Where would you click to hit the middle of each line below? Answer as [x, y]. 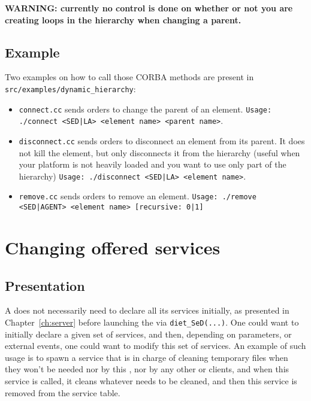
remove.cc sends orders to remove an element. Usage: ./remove [138, 196]
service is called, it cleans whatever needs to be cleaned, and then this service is [151, 380]
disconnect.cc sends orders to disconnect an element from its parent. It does [162, 140]
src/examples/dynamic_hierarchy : [70, 88]
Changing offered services [113, 247]
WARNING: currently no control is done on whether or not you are [149, 8]
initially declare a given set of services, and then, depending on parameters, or [148, 334]
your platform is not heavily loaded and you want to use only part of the [153, 164]
